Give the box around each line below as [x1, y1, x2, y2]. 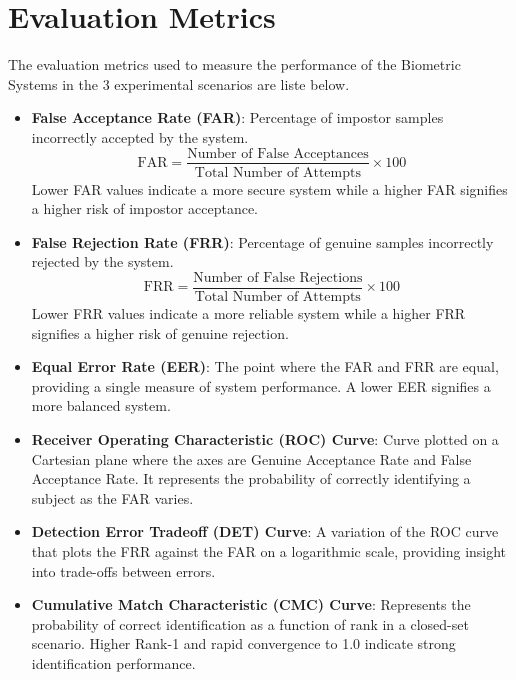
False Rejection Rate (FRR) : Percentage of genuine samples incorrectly [31, 231, 494, 252]
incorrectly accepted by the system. [31, 126, 249, 147]
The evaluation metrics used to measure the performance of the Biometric [8, 54, 461, 75]
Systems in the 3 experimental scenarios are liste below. [8, 73, 350, 94]
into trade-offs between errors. [31, 560, 216, 581]
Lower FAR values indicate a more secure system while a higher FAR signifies [31, 178, 508, 199]
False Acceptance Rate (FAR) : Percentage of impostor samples [31, 107, 444, 128]
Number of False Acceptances [187, 146, 369, 161]
